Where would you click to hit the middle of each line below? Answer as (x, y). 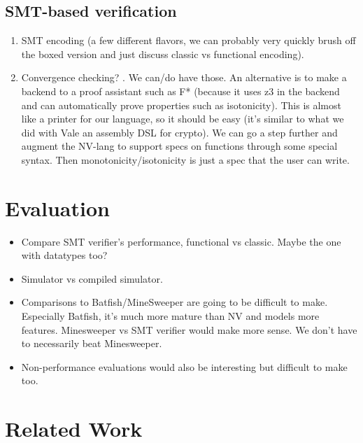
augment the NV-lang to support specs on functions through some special (179, 146)
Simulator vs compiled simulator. (92, 278)
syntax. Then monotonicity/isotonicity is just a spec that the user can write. (185, 159)
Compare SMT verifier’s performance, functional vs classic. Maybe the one (181, 241)
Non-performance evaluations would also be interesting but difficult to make (184, 366)
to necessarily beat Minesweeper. (92, 343)
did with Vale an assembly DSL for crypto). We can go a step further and (179, 132)
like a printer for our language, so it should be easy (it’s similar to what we (183, 119)
